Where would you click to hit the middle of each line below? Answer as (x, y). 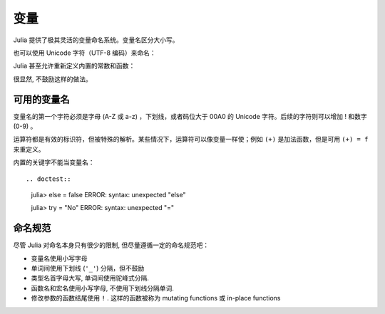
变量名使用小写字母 (59, 258)
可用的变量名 (41, 99)
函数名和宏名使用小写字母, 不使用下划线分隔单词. (103, 288)
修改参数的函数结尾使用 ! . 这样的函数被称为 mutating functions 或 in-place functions (156, 298)
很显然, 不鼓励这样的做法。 (52, 79)
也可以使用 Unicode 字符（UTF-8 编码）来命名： (84, 53)
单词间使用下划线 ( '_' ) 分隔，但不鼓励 (88, 268)
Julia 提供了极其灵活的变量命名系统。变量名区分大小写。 (96, 40)
